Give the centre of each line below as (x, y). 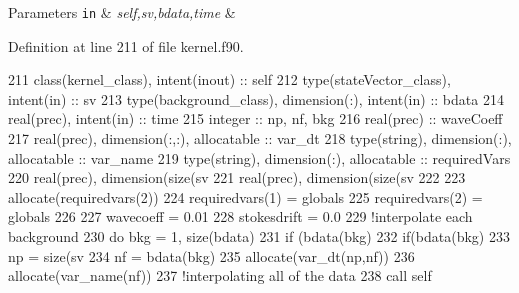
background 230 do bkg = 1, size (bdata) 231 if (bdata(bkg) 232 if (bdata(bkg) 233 (259, 236)
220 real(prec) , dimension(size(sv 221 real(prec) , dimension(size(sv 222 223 (237, 177)
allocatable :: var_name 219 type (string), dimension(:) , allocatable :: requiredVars (259, 157)
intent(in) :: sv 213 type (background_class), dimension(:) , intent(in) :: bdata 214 (256, 98)
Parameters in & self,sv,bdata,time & (122, 12)
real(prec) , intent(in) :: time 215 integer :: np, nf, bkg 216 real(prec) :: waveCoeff (255, 118)
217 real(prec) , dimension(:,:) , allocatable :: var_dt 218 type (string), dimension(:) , (260, 138)
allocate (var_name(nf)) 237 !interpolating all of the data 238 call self (220, 275)
